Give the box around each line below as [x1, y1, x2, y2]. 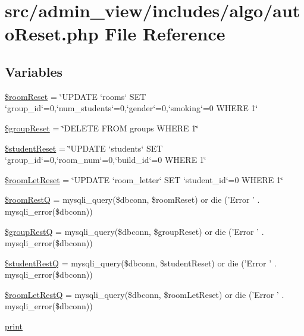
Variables [5, 62, 63, 80]
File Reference [105, 21, 225, 46]
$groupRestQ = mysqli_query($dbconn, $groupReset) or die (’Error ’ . [5, 225, 264, 237]
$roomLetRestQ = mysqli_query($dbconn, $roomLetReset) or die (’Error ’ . [5, 288, 284, 300]
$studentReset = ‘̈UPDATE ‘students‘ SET [5, 142, 163, 154]
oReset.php [5, 21, 99, 46]
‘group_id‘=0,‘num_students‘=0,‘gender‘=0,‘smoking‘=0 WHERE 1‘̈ [5, 102, 258, 114]
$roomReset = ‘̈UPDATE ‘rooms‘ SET [5, 90, 146, 102]
